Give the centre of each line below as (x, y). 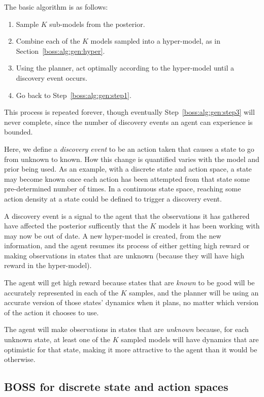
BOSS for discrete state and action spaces (116, 387)
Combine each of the (48, 41)
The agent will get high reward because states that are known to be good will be (129, 283)
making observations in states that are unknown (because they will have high (124, 255)
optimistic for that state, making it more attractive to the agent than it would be (131, 349)
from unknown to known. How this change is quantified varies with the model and (132, 159)
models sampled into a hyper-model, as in (155, 41)
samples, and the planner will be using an (194, 292)
